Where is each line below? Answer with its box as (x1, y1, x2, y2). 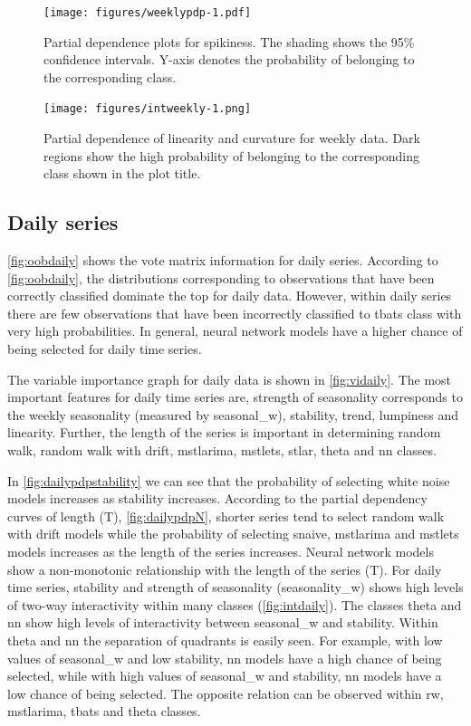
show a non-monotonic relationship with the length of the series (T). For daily (7, 559, 442, 578)
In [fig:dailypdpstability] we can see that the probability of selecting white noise (7, 471, 450, 490)
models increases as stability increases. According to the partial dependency (7, 489, 428, 508)
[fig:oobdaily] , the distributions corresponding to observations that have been (7, 268, 435, 287)
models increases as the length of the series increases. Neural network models (7, 541, 434, 560)
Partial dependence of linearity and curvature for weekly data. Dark (43, 129, 420, 148)
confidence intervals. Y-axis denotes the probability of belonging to (43, 50, 415, 69)
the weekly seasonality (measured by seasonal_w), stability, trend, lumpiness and (7, 405, 459, 424)
